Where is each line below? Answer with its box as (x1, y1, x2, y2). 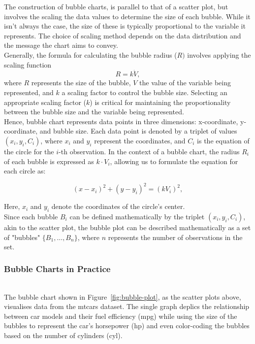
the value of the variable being (139, 77, 231, 88)
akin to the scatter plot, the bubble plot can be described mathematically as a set (4, 222, 251, 233)
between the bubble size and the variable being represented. (4, 106, 184, 117)
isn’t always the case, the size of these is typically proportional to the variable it (4, 21, 246, 31)
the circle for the (4, 146, 54, 156)
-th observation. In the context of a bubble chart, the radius (59, 146, 240, 156)
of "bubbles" (4, 232, 40, 242)
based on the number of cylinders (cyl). (4, 330, 123, 340)
